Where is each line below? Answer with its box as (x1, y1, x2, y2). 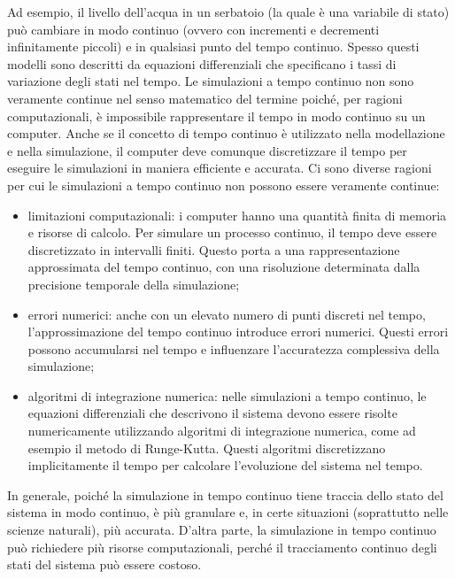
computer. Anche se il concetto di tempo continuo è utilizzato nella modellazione (7, 124, 445, 143)
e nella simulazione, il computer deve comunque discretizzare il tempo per (7, 141, 407, 159)
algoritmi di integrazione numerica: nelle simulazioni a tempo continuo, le (27, 386, 427, 405)
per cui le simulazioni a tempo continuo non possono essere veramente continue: (7, 175, 440, 194)
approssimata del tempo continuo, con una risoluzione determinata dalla (27, 258, 420, 276)
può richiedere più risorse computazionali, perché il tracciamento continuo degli (7, 537, 437, 556)
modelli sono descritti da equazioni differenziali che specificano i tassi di (7, 54, 397, 73)
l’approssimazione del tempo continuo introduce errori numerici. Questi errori (27, 322, 449, 341)
